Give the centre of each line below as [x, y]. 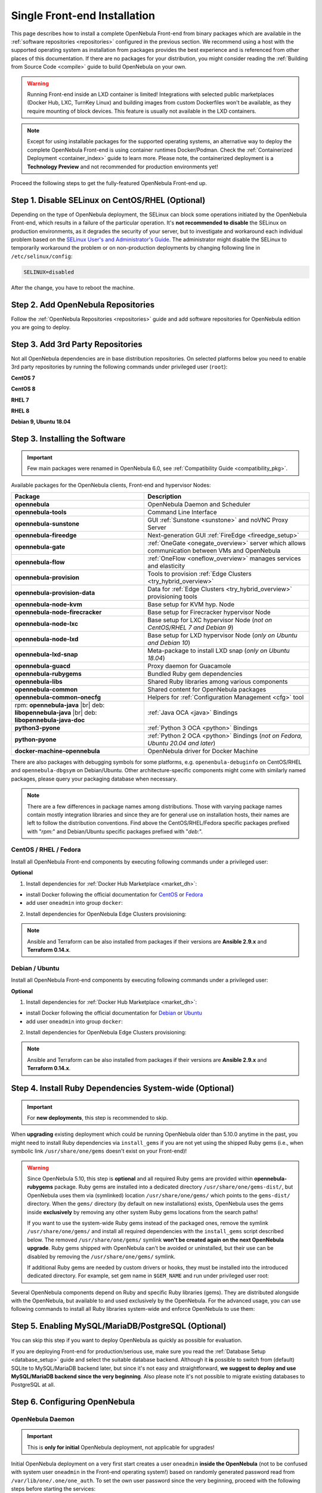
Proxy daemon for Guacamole [190, 666]
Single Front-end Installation [83, 16]
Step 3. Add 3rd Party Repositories [77, 344]
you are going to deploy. [41, 327]
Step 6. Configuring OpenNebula [73, 1402]
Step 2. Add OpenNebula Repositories [83, 305]
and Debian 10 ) [169, 643]
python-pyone [35, 739]
